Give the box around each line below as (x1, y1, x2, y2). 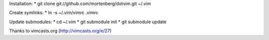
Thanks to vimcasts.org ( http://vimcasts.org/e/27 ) (9, 28, 112, 34)
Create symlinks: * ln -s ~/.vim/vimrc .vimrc (9, 10, 99, 16)
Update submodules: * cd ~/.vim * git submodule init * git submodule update (9, 19, 167, 25)
